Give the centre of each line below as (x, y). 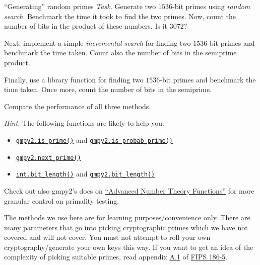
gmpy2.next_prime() (48, 158)
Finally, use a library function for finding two (74, 79)
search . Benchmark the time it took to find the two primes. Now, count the (120, 16)
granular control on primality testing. (62, 200)
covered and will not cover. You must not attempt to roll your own (107, 237)
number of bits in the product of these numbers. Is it (86, 26)
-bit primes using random (211, 6)
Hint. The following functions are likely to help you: (84, 123)
